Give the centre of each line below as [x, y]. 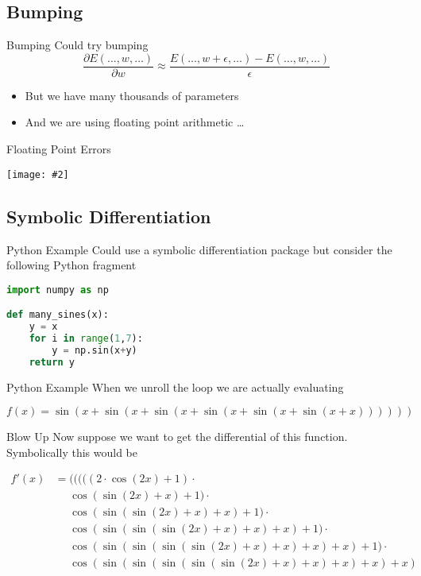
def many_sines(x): [58, 315]
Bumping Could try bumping [77, 45]
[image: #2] [38, 174]
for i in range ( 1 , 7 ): [86, 338]
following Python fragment [71, 265]
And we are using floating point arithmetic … [135, 122]
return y [52, 362]
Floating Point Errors [59, 149]
